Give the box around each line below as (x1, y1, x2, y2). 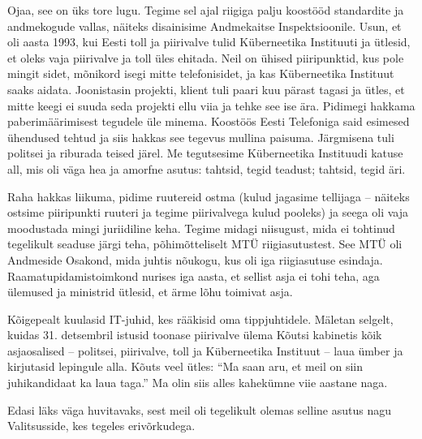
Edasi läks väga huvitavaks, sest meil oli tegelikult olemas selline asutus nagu (7, 401, 391, 418)
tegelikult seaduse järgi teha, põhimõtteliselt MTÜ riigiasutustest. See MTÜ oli (7, 235, 403, 252)
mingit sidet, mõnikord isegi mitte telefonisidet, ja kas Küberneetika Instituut (7, 65, 394, 82)
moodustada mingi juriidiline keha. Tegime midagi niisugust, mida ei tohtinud (7, 219, 395, 236)
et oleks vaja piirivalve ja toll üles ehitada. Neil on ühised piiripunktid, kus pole (7, 49, 404, 66)
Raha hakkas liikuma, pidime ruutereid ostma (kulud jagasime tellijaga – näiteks (7, 187, 410, 204)
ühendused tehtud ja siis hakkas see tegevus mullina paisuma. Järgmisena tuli (7, 128, 394, 145)
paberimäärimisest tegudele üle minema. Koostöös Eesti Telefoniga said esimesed (7, 113, 410, 130)
